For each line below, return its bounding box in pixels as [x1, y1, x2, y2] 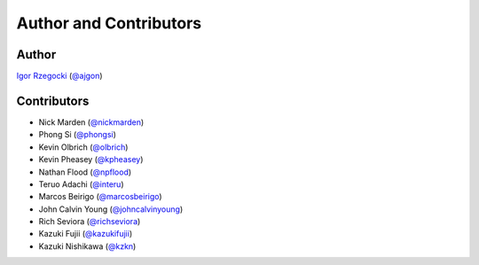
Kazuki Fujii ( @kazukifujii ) [38, 229, 133, 239]
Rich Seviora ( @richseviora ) [38, 216, 141, 227]
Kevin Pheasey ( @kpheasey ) [38, 154, 144, 165]
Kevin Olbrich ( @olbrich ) [38, 142, 129, 152]
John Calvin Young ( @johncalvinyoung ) [38, 204, 184, 214]
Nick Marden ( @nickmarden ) [38, 116, 145, 128]
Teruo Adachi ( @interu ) [38, 178, 124, 190]
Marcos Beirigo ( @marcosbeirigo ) [38, 191, 163, 202]
